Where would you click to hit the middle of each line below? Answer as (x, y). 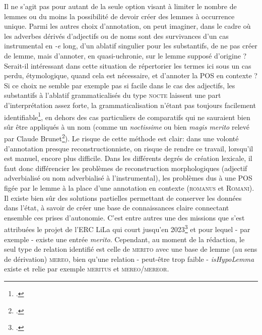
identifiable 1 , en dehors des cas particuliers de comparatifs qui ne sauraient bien (127, 116)
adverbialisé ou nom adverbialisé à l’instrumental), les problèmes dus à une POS (128, 178)
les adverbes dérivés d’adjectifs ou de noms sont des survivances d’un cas (116, 36)
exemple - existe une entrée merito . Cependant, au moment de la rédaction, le (124, 239)
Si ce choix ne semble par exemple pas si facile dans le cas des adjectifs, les (120, 85)
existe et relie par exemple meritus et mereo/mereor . (87, 269)
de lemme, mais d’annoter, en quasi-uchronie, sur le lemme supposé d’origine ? (125, 55)
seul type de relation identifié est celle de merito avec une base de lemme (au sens (131, 249)
